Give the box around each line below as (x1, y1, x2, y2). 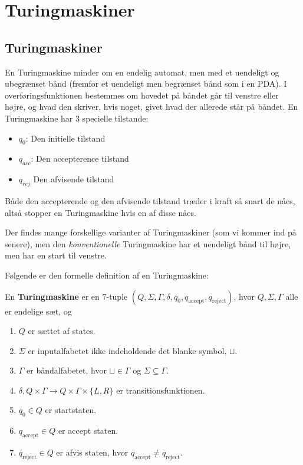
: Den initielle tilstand (25, 132, 106, 144)
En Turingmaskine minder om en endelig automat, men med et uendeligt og (5, 66, 279, 78)
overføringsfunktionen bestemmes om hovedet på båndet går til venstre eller (5, 89, 279, 101)
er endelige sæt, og (5, 304, 72, 317)
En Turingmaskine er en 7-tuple (5, 290, 128, 302)
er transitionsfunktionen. (116, 384, 205, 396)
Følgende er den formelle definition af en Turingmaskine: (5, 268, 209, 281)
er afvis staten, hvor (56, 446, 129, 459)
